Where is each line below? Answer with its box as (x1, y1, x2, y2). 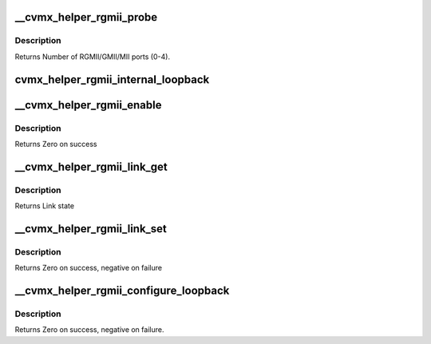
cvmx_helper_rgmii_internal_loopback (14, 73, 210, 86)
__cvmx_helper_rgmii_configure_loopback (14, 284, 230, 298)
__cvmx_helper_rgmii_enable (14, 98, 162, 112)
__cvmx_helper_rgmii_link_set (14, 222, 168, 235)
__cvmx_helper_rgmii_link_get (14, 160, 168, 173)
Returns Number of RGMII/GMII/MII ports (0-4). (14, 52, 171, 61)
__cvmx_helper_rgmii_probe (14, 10, 158, 24)
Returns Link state (14, 201, 75, 211)
